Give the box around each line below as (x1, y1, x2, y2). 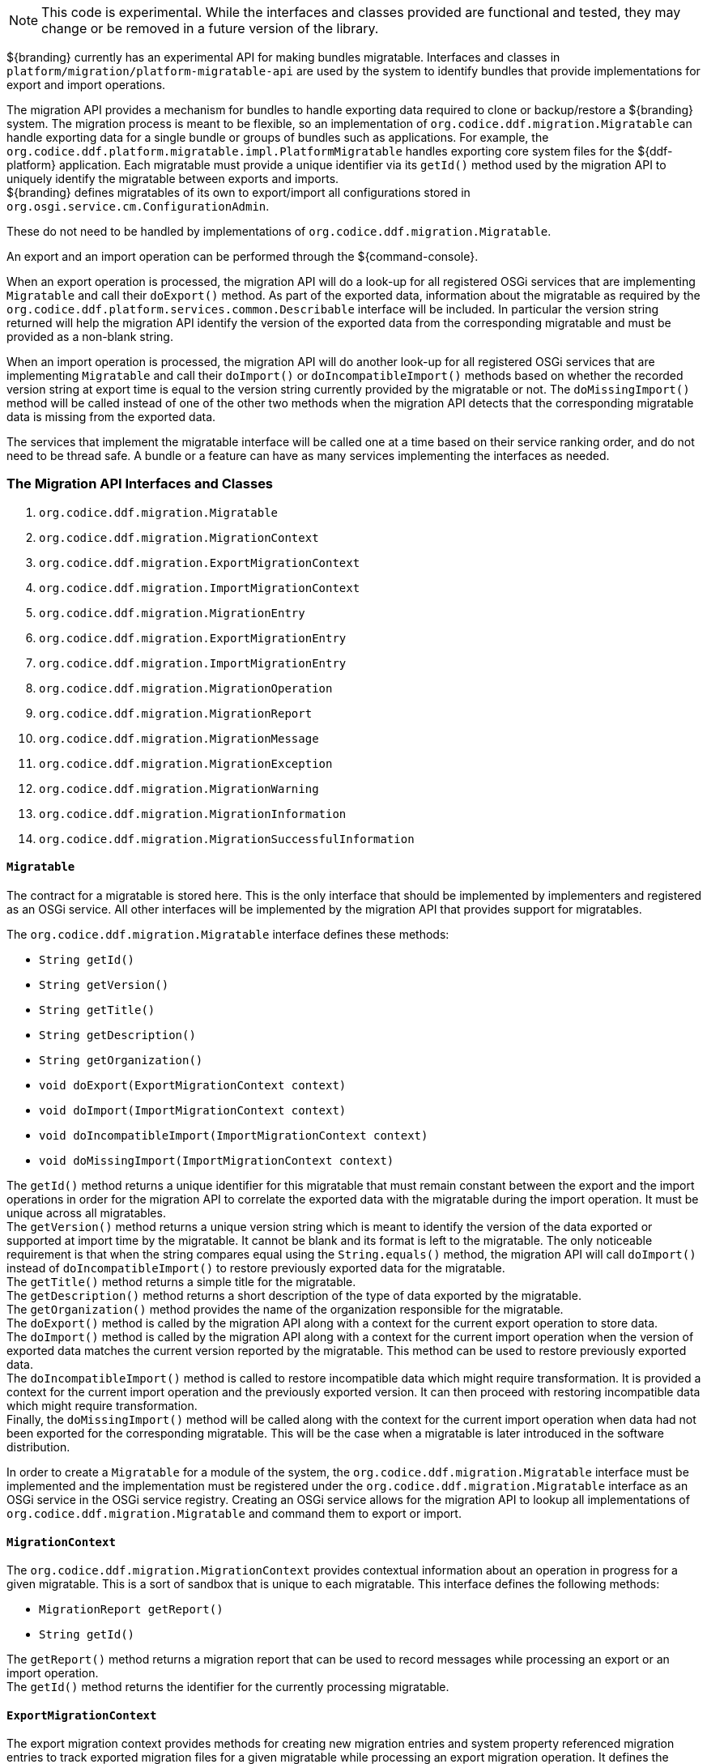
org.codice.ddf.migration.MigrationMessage (39, 731, 319, 745)
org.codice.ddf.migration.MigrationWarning (39, 782, 319, 795)
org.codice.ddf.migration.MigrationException (39, 756, 333, 770)
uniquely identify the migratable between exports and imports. (6, 172, 339, 185)
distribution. (6, 1439, 70, 1454)
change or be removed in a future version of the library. (41, 20, 379, 36)
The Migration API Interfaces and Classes (6, 475, 274, 492)
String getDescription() (39, 1028, 196, 1042)
